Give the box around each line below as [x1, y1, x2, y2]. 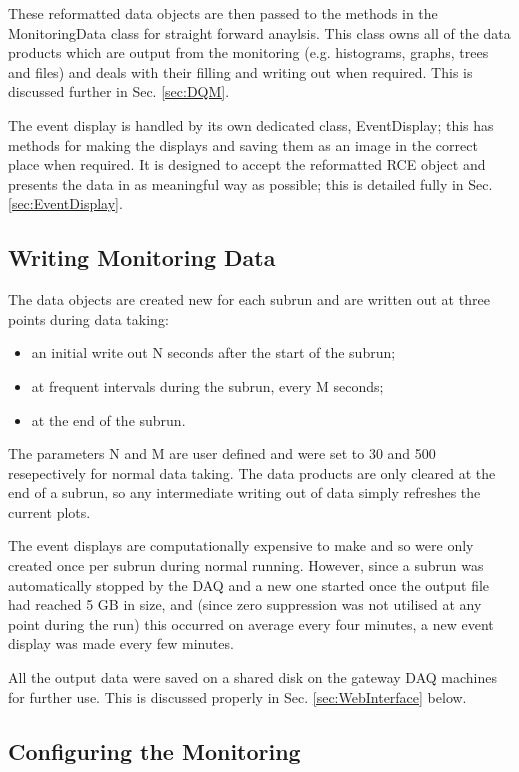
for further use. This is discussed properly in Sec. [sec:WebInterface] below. [8, 686, 467, 707]
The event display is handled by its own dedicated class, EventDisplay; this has [8, 114, 494, 135]
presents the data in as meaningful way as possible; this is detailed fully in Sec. [8, 173, 493, 194]
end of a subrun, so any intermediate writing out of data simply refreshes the [8, 482, 481, 503]
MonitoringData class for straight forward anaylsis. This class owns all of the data [8, 22, 511, 43]
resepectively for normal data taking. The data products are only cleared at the [8, 462, 496, 483]
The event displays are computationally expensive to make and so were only [8, 535, 474, 556]
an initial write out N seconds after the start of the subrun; [31, 342, 396, 363]
